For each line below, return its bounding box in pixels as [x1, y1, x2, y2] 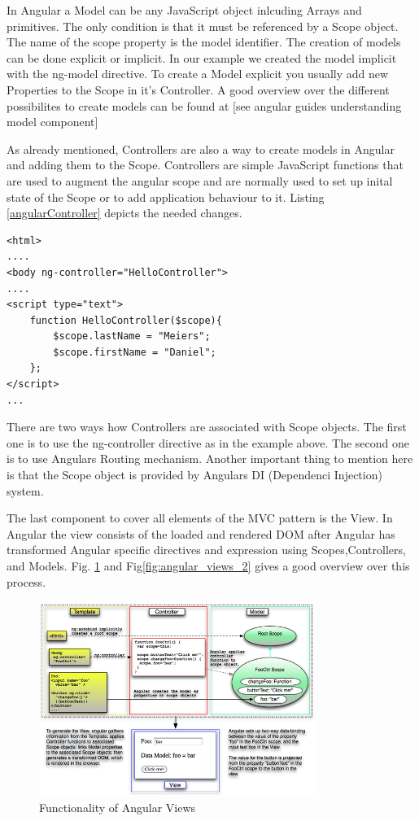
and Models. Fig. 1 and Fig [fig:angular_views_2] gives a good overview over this [7, 557, 410, 574]
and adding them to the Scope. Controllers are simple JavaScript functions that [7, 156, 404, 173]
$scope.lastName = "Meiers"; [53, 330, 211, 343]
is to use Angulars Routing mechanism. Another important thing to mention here [7, 450, 413, 467]
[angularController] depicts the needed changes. [7, 204, 242, 221]
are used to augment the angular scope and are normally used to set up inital [7, 172, 393, 189]
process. [7, 573, 46, 590]
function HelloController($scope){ [29, 314, 222, 326]
